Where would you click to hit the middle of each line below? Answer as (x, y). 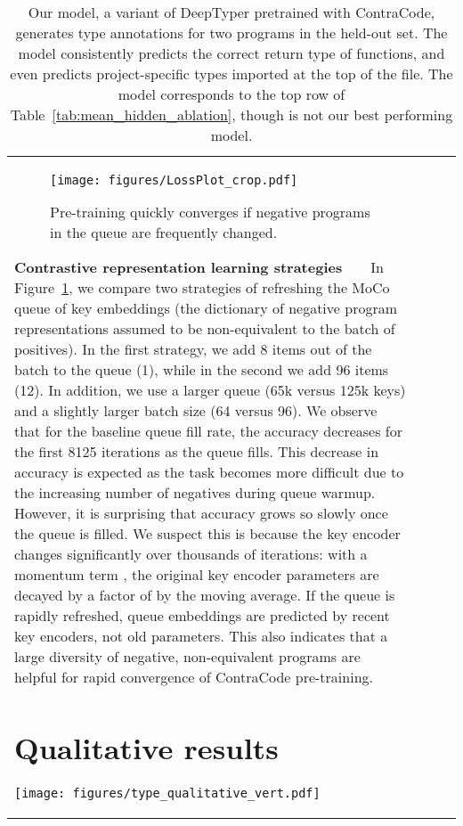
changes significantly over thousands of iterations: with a (191, 554)
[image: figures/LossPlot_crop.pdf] (174, 180)
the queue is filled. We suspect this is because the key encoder (207, 533)
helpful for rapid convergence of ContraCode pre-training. (194, 677)
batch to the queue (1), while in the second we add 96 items (202, 369)
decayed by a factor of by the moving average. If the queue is (205, 595)
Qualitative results (146, 747)
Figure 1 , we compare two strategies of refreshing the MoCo (202, 287)
